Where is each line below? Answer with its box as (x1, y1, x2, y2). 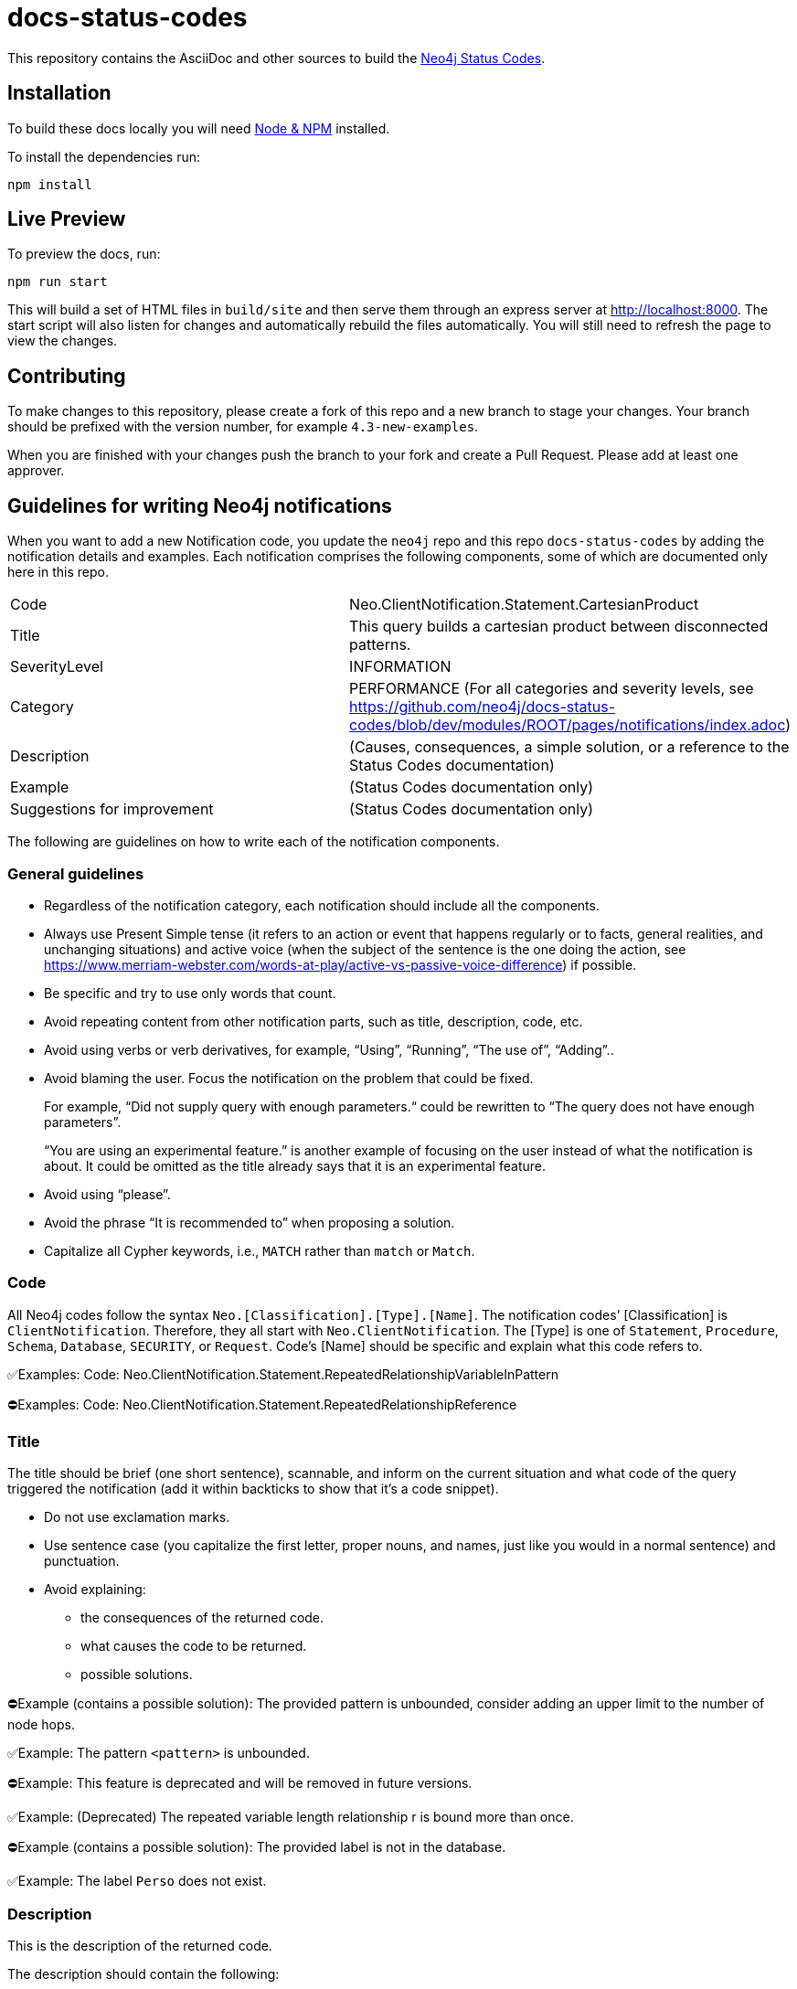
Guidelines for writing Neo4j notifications (7, 494, 392, 517)
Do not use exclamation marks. (44, 1509, 230, 1526)
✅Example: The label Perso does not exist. (7, 1873, 267, 1889)
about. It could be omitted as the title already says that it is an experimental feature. (44, 1157, 546, 1174)
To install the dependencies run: (7, 148, 200, 165)
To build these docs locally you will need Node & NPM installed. (7, 120, 390, 136)
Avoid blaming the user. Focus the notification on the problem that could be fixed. (44, 1069, 534, 1086)
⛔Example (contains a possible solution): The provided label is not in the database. (7, 1839, 506, 1856)
